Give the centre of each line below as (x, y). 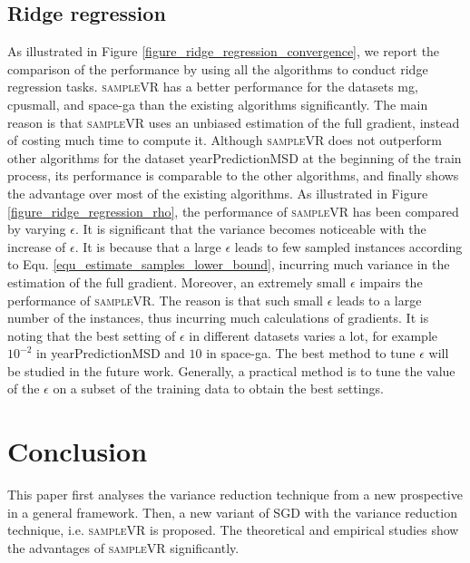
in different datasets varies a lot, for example (313, 335)
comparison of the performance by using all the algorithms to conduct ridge (218, 68)
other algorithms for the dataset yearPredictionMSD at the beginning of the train (235, 157)
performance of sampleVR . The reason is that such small (165, 300)
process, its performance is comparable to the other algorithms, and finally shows (233, 175)
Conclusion (78, 451)
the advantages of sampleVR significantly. (123, 547)
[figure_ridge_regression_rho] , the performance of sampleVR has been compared (233, 211)
